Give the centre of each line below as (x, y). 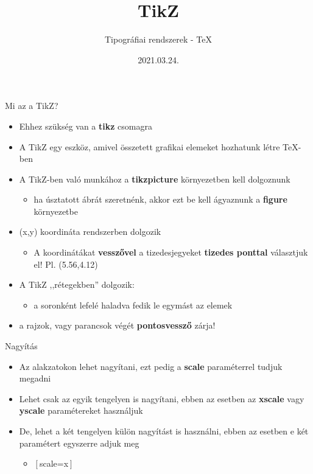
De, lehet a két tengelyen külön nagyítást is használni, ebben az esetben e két (164, 431)
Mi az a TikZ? (32, 106)
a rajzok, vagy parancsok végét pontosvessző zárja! (117, 325)
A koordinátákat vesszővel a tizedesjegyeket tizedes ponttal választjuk (171, 252)
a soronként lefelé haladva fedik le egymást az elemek (133, 305)
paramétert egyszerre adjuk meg (79, 443)
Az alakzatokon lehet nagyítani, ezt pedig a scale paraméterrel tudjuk (151, 366)
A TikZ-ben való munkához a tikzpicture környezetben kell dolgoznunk (155, 179)
